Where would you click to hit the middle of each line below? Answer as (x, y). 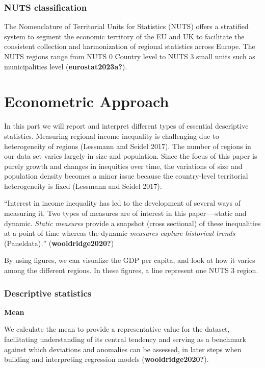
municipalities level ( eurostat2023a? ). (66, 66)
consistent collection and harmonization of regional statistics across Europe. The (130, 46)
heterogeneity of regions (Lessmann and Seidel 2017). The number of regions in (128, 146)
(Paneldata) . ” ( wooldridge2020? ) (59, 243)
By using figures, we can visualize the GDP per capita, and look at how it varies (130, 260)
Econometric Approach (87, 101)
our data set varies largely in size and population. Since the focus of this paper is (131, 156)
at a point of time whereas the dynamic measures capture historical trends (120, 233)
